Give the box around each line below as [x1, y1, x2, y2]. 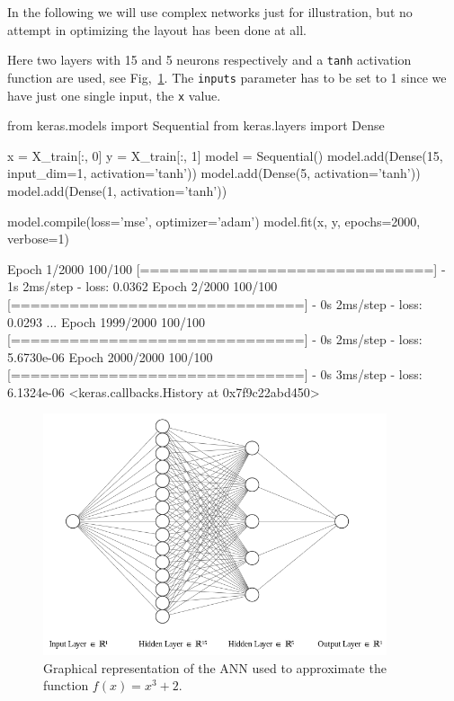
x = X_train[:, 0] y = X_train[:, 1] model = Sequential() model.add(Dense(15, [7, 146, 443, 164]
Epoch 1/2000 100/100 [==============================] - [7, 259, 446, 278]
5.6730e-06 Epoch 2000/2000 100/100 [7, 347, 213, 366]
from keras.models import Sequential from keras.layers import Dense [7, 116, 385, 135]
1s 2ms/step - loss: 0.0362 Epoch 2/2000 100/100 [7, 277, 278, 296]
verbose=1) [7, 229, 69, 248]
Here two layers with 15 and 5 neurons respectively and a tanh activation [7, 50, 412, 69]
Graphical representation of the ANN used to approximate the [43, 658, 387, 677]
